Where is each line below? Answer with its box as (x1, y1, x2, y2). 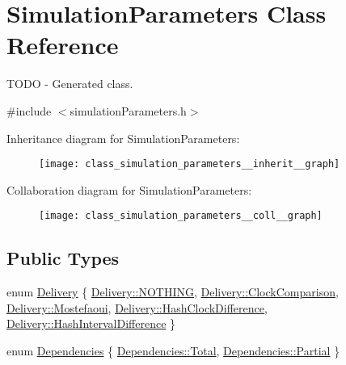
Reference (6, 28, 119, 61)
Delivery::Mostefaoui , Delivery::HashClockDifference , (6, 299, 268, 316)
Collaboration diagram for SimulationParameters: (6, 181, 252, 198)
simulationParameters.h (70, 102, 187, 119)
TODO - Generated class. (6, 75, 133, 92)
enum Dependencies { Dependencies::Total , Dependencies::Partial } (6, 342, 340, 359)
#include (6, 102, 52, 119)
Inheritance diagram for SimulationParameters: (6, 129, 240, 146)
